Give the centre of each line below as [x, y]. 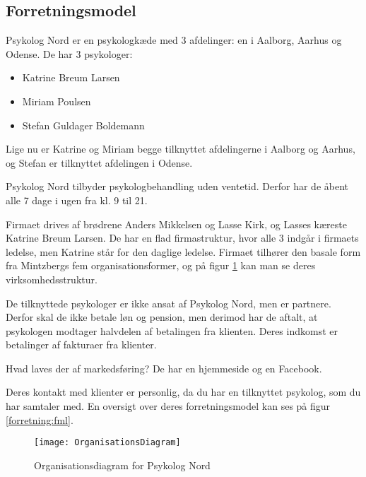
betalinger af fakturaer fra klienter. [81, 344]
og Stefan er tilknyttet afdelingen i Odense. [99, 162]
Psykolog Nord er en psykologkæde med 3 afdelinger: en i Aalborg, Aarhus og [174, 40]
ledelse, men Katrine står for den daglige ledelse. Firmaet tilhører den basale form [183, 251]
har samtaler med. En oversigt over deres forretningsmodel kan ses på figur [168, 406]
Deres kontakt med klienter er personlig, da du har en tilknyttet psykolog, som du [183, 392]
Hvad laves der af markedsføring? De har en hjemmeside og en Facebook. [164, 368]
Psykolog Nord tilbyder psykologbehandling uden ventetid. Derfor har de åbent [177, 186]
